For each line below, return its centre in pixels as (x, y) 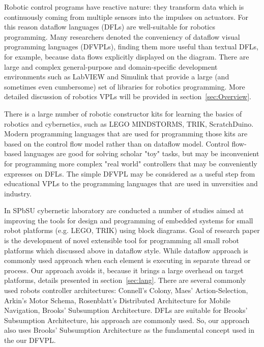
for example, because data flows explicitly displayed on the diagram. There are (127, 56)
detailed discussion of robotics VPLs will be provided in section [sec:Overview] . (128, 96)
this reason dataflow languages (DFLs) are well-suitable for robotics (110, 27)
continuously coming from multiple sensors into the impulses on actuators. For (126, 17)
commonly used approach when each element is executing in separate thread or (127, 260)
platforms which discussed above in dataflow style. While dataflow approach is (126, 250)
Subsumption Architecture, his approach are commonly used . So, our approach (127, 320)
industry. (18, 193)
